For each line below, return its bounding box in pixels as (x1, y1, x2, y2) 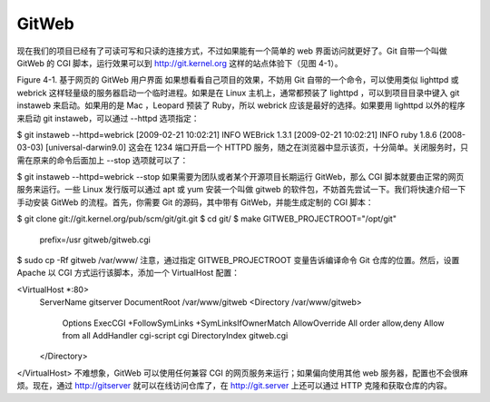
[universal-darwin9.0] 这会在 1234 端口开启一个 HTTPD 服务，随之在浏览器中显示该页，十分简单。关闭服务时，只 (45, 142, 469, 153)
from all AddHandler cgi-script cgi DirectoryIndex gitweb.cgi (62, 329, 289, 340)
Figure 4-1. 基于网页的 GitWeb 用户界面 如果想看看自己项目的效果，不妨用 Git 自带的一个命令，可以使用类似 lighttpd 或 (16, 74, 459, 85)
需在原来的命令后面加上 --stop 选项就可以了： (16, 154, 189, 165)
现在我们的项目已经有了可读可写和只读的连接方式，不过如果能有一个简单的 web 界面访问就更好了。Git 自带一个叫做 (16, 45, 448, 56)
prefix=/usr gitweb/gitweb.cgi (39, 234, 152, 245)
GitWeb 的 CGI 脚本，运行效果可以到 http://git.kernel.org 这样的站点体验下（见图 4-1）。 (16, 57, 343, 68)
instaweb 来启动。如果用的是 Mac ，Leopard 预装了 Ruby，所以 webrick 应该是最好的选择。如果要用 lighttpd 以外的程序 (16, 100, 465, 111)
